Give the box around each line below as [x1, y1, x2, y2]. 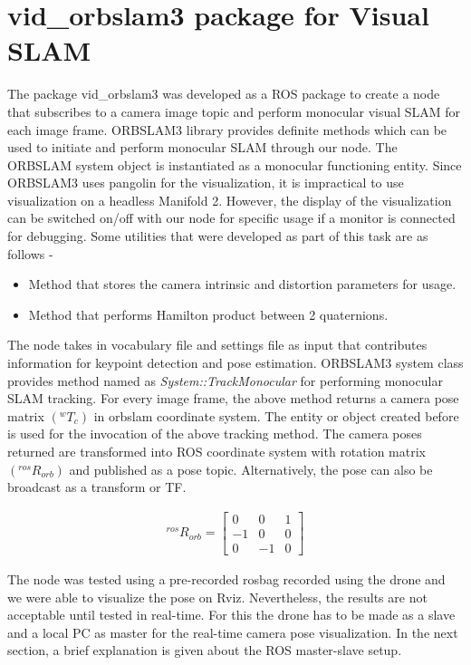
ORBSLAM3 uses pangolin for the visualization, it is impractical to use [7, 173, 404, 192]
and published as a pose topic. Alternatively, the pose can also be [69, 459, 433, 478]
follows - [7, 244, 53, 263]
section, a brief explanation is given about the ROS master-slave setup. [7, 641, 402, 660]
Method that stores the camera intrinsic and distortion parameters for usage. [28, 275, 457, 294]
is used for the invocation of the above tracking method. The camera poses [7, 424, 422, 443]
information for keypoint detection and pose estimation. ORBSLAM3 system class [7, 353, 464, 372]
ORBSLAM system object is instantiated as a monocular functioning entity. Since [7, 155, 462, 174]
